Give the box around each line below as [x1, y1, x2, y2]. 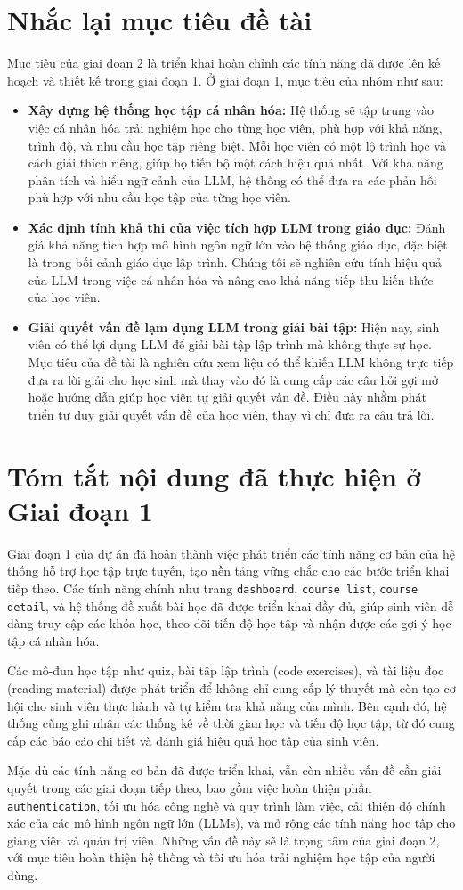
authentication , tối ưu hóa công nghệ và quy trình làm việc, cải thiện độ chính [7, 796, 446, 814]
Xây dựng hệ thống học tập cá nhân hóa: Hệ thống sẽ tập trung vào [28, 101, 434, 119]
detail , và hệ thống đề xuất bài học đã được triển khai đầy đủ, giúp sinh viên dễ [7, 596, 454, 615]
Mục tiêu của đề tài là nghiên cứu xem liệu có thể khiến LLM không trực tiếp [28, 353, 454, 372]
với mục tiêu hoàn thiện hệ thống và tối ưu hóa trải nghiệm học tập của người [7, 848, 435, 867]
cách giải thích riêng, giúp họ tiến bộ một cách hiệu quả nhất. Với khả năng [28, 153, 443, 172]
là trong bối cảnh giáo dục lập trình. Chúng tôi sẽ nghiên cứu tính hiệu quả [28, 253, 442, 272]
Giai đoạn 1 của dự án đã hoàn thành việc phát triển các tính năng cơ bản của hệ [7, 543, 456, 562]
